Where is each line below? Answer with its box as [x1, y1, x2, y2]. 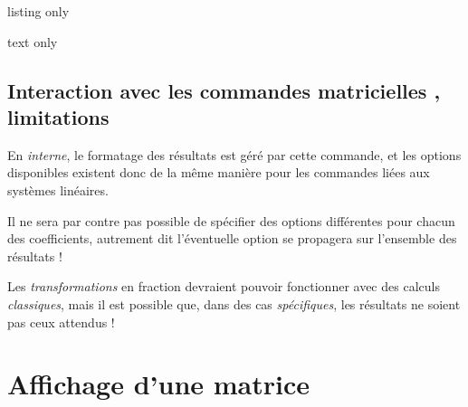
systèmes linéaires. [7, 180, 109, 199]
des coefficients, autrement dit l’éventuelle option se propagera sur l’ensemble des [7, 229, 457, 248]
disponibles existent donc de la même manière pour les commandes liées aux [7, 163, 430, 182]
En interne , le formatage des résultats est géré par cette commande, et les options [7, 145, 462, 164]
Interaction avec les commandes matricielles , [7, 76, 441, 104]
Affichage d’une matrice [7, 365, 310, 402]
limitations [7, 102, 110, 130]
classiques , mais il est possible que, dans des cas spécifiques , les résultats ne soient [7, 294, 461, 313]
